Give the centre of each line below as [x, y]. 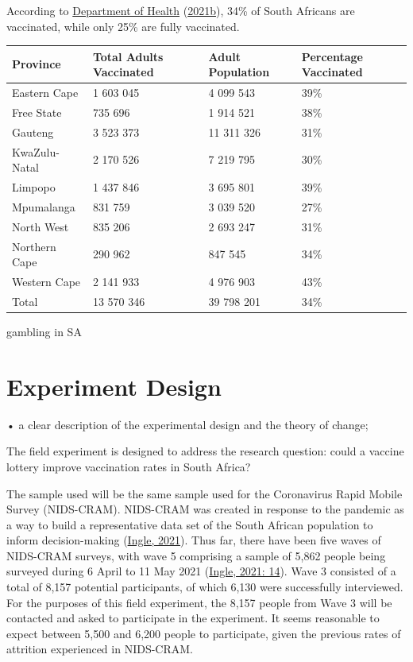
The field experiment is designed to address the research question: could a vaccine [205, 451]
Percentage [332, 56]
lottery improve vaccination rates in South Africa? [129, 466]
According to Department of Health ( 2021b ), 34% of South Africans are [181, 10]
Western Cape [46, 282]
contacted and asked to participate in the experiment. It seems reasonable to [193, 618]
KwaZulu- [36, 151]
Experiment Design [114, 386]
